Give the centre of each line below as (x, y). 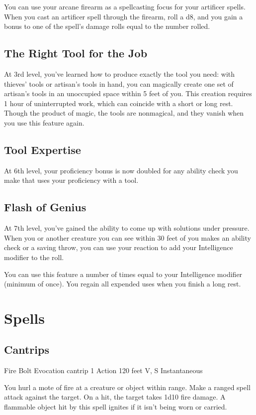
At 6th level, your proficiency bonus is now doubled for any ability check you (121, 170)
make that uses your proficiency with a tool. (71, 180)
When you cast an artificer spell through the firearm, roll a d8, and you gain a (124, 16)
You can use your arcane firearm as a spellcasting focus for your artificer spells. (125, 6)
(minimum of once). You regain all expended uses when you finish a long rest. (123, 284)
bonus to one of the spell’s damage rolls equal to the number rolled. (107, 26)
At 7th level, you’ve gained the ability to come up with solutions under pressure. (127, 228)
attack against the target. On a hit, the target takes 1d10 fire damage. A (115, 397)
